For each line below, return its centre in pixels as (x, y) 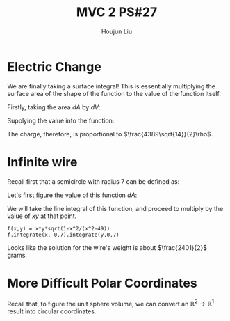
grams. (17, 255)
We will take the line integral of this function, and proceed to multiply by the (115, 208)
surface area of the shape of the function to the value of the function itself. (114, 93)
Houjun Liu (117, 31)
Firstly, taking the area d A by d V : (54, 107)
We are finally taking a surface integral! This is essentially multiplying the (111, 86)
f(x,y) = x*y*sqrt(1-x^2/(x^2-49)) (59, 228)
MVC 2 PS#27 (117, 12)
